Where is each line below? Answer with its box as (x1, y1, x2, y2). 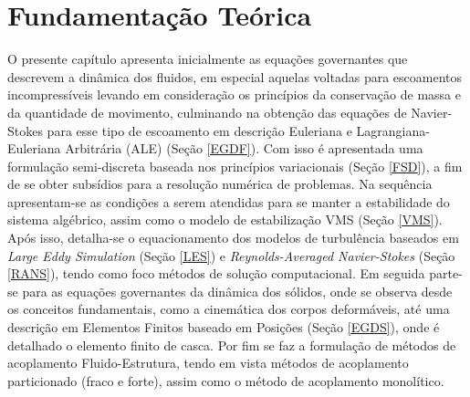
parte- (429, 264, 463, 283)
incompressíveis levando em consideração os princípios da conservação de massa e (7, 85, 461, 104)
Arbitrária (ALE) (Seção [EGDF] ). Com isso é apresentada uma (65, 139, 423, 158)
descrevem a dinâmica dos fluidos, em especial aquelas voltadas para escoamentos (7, 67, 463, 86)
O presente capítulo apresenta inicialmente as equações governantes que (7, 49, 408, 68)
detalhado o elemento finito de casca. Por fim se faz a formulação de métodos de (7, 335, 456, 354)
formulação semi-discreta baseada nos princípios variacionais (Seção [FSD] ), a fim (7, 156, 463, 175)
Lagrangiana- (356, 120, 430, 140)
